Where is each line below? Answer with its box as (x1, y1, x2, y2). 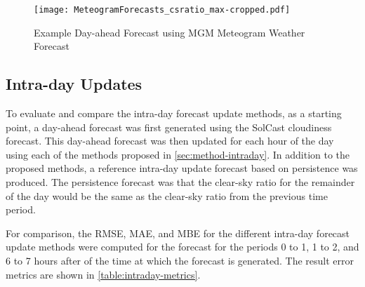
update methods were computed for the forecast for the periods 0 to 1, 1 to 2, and (6, 239, 359, 254)
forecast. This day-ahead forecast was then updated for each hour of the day (6, 133, 334, 148)
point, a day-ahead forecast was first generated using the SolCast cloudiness (6, 119, 332, 134)
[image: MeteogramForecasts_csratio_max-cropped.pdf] (34, 5, 291, 15)
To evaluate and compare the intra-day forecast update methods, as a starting (6, 106, 342, 121)
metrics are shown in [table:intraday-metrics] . (6, 267, 201, 281)
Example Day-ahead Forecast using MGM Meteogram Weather (34, 25, 305, 39)
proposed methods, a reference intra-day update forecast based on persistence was (6, 161, 358, 175)
